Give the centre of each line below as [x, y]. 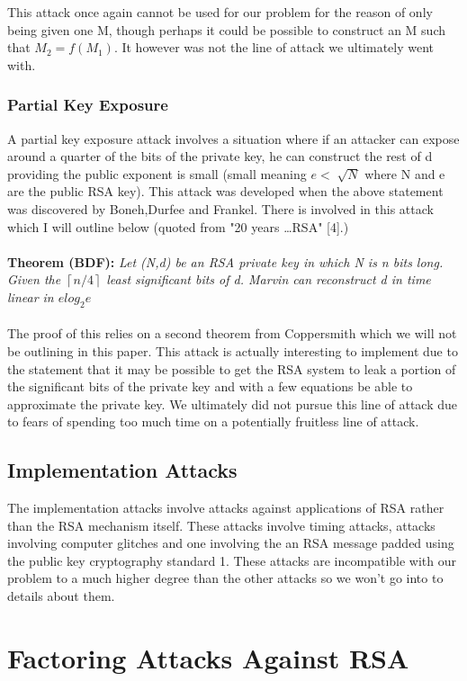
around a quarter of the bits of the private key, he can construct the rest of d [220, 156]
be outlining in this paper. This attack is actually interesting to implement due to [233, 350]
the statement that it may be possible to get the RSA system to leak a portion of [232, 368]
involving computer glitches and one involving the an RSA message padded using [231, 543]
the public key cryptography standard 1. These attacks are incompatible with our [232, 560]
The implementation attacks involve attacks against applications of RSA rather [226, 508]
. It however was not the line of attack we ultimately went [274, 47]
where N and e [405, 173]
